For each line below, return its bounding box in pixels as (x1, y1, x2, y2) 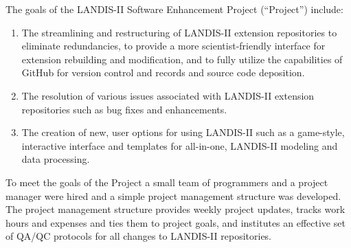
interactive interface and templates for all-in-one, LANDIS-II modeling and (21, 138, 338, 153)
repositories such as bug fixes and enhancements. (21, 102, 227, 116)
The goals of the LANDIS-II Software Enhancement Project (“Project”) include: (5, 2, 343, 16)
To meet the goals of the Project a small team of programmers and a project (5, 174, 328, 189)
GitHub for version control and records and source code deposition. (21, 65, 305, 80)
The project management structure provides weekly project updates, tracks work (5, 202, 346, 216)
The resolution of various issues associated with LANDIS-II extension (21, 88, 315, 102)
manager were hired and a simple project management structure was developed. (5, 188, 341, 203)
